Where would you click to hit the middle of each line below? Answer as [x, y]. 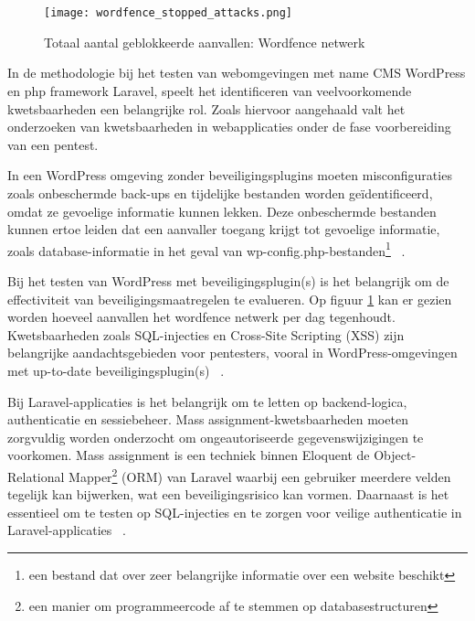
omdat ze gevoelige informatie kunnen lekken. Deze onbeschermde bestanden [222, 211]
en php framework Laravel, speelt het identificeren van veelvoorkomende [210, 91]
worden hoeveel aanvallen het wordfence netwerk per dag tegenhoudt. [201, 317]
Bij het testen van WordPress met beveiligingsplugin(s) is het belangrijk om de [228, 281]
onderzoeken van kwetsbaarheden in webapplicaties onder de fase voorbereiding [229, 127]
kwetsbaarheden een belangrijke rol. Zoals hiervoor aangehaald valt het [206, 108]
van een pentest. [53, 144]
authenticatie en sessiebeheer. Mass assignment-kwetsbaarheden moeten [208, 419]
